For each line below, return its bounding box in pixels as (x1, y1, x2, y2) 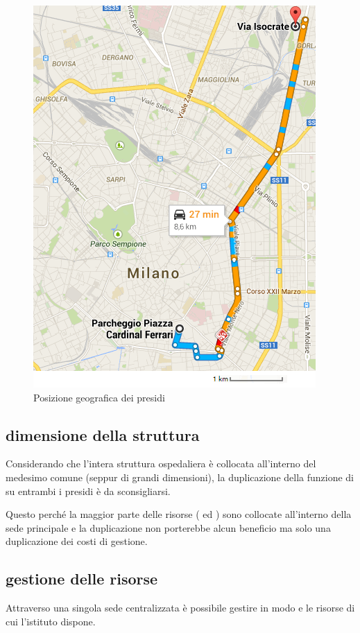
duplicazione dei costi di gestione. (6, 534, 148, 548)
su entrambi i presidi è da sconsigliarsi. (6, 483, 171, 498)
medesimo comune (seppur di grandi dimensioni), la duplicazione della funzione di (6, 469, 354, 484)
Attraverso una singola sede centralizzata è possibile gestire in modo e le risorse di (6, 600, 355, 615)
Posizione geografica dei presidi (33, 390, 165, 404)
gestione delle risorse (6, 568, 158, 589)
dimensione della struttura (6, 424, 200, 445)
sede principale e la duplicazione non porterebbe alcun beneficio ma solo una (6, 520, 331, 535)
